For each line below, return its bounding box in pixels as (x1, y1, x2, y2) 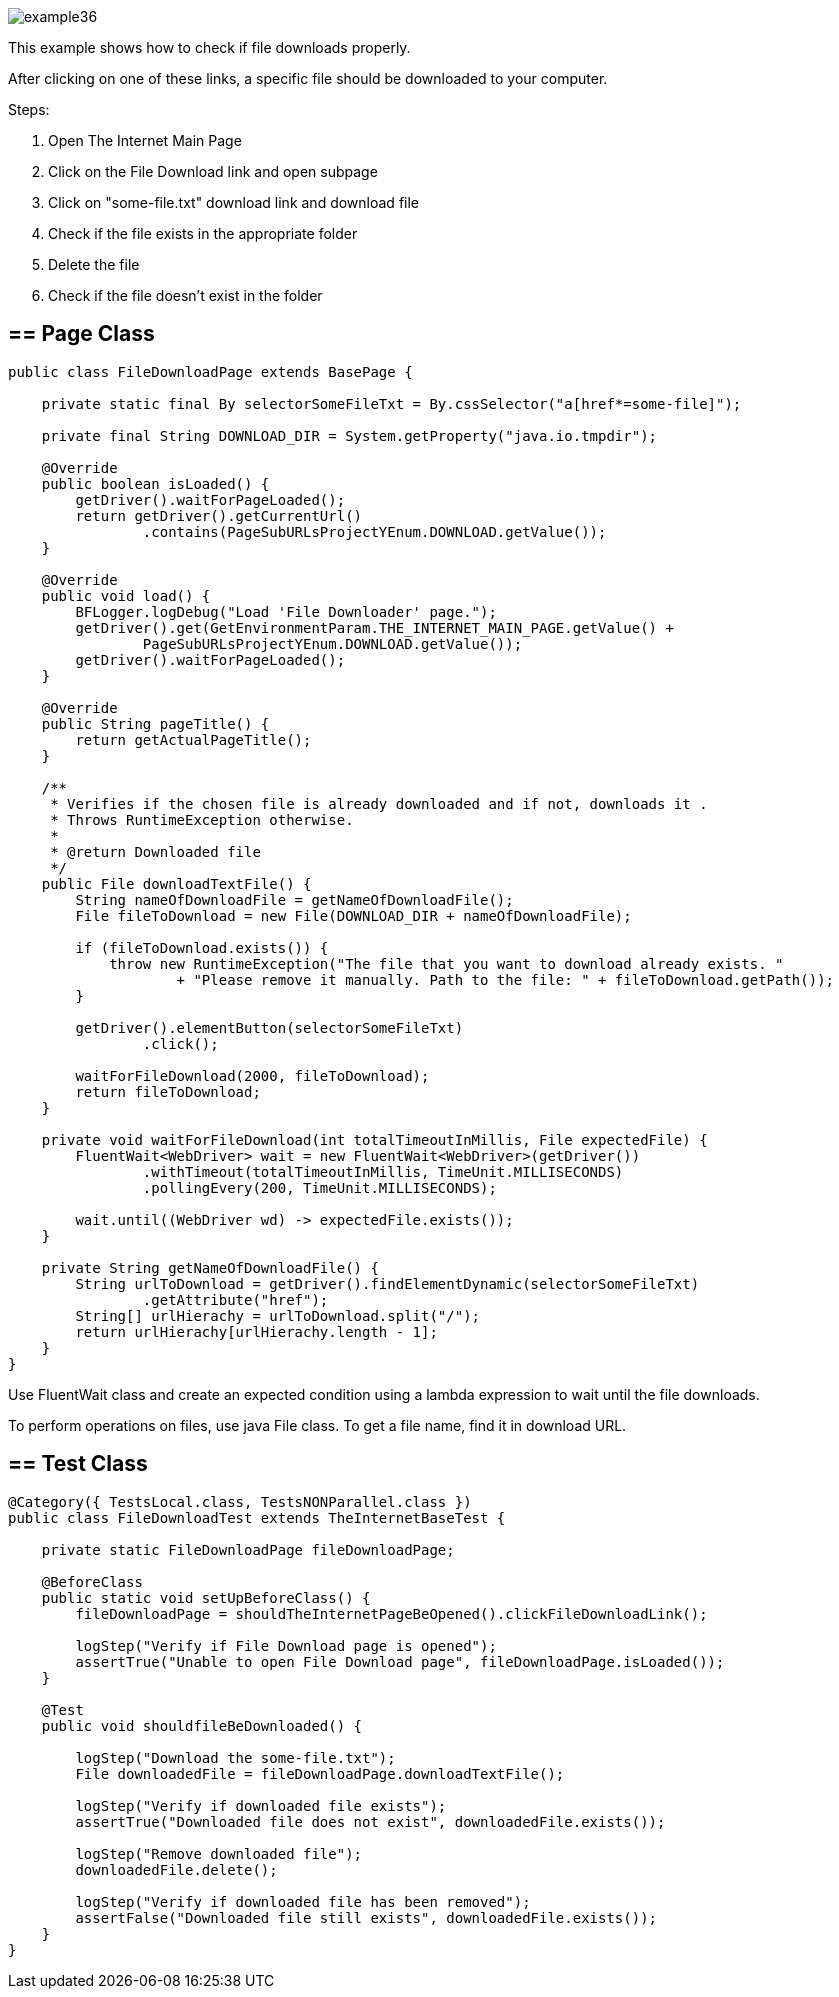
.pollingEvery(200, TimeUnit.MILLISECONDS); (142, 1179, 497, 1196)
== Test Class (8, 1451, 148, 1477)
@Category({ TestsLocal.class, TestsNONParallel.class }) (8, 1493, 472, 1510)
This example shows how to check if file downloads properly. (8, 39, 411, 56)
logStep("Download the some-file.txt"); (75, 1749, 396, 1766)
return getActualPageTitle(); (75, 731, 312, 748)
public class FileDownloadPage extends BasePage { (8, 363, 413, 380)
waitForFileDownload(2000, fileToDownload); (75, 1067, 430, 1084)
